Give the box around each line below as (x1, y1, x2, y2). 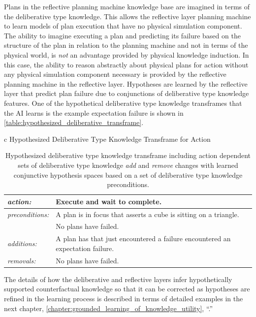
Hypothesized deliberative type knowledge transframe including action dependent (5, 150, 251, 160)
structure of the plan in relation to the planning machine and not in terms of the (4, 40, 248, 50)
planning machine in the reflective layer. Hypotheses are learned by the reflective (4, 78, 248, 89)
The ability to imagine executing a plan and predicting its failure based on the (4, 30, 241, 40)
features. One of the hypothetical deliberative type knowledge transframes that (4, 97, 242, 108)
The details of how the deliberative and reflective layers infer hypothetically (4, 274, 232, 284)
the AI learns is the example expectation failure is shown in (4, 107, 184, 118)
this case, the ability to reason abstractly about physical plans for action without (4, 59, 249, 69)
